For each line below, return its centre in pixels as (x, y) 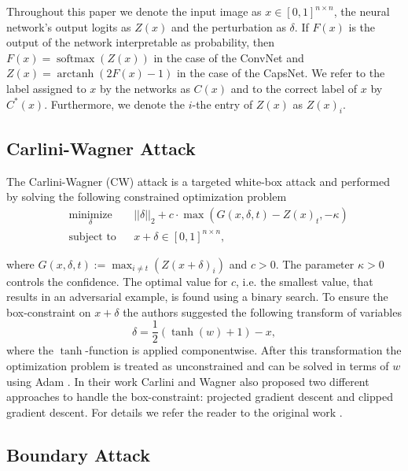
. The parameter (315, 263)
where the (30, 350)
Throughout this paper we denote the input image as (134, 11)
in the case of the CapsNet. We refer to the (281, 73)
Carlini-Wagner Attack (101, 148)
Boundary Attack (78, 454)
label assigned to (46, 88)
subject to (92, 237)
